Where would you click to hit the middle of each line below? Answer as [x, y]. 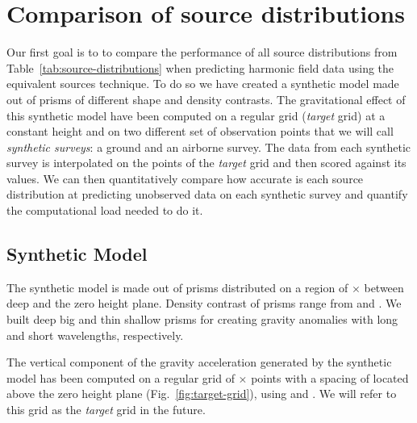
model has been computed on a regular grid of [121, 377]
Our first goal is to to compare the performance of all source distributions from [202, 52]
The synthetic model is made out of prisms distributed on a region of [177, 287]
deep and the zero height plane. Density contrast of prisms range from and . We [204, 303]
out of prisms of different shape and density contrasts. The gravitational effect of [206, 99]
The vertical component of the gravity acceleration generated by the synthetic [199, 362]
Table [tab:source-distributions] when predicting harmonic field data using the [200, 67]
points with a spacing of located [330, 377]
